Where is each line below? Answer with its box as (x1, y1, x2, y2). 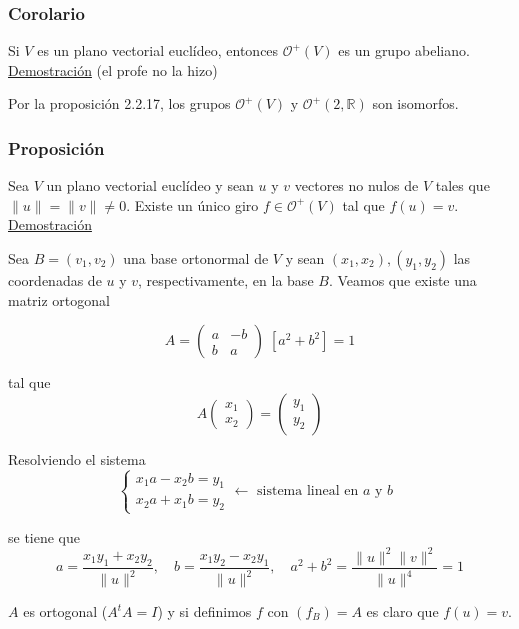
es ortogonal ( (23, 601, 108, 622)
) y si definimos (157, 601, 252, 622)
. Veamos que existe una (328, 270, 477, 290)
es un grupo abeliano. (338, 40, 470, 61)
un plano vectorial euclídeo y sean (46, 175, 254, 196)
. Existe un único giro (126, 194, 259, 215)
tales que (435, 175, 490, 196)
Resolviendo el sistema (8, 448, 146, 469)
